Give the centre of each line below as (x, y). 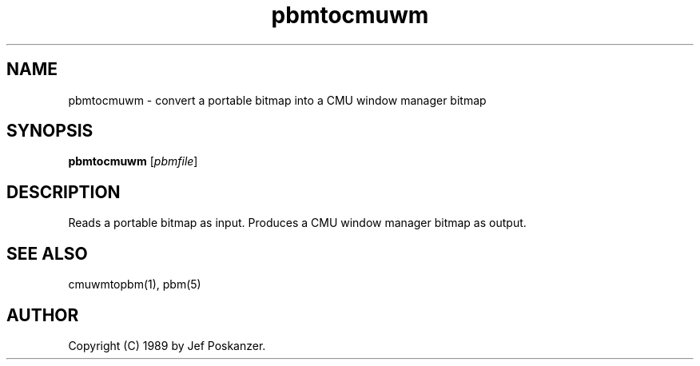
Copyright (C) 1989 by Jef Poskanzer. (167, 345)
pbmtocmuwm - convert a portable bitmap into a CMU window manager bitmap (277, 100)
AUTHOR (43, 315)
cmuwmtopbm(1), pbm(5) (135, 284)
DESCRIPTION (64, 192)
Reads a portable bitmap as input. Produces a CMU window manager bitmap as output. (297, 223)
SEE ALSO (47, 253)
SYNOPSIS (50, 131)
